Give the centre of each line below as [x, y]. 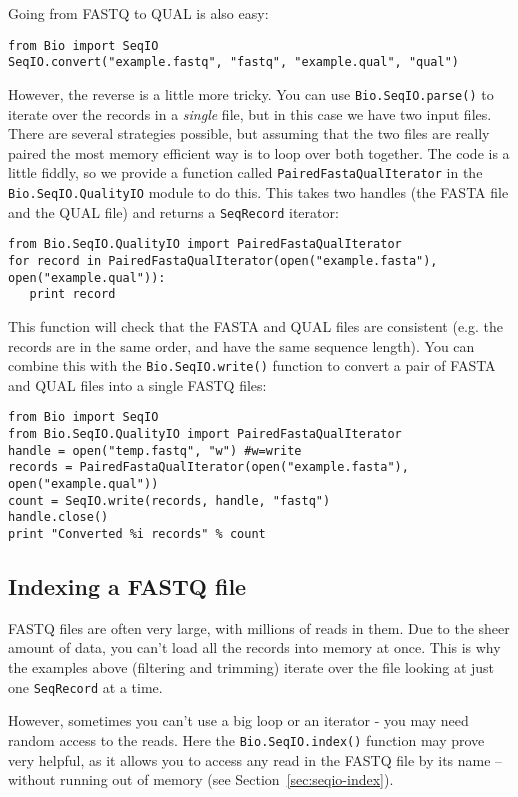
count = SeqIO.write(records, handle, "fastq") [169, 500]
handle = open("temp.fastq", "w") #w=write [155, 450]
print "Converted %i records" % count [137, 533]
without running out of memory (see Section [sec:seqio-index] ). [201, 779]
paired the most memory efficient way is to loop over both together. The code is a [259, 152]
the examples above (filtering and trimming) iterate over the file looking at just [251, 667]
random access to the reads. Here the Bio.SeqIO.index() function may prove [246, 739]
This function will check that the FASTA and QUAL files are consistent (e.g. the [255, 325]
